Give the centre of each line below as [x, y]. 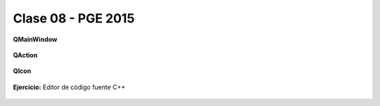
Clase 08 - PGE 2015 [74, 18]
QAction [25, 55]
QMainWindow [35, 39]
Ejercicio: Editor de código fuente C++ [69, 87]
